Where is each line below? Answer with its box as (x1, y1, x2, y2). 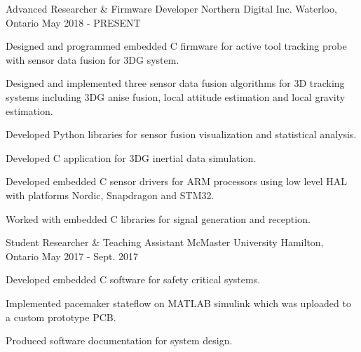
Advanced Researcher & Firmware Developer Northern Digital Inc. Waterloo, (6, 1, 337, 15)
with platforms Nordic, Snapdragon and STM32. (6, 187, 214, 202)
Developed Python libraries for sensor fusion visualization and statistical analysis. (6, 127, 357, 142)
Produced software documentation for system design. (6, 333, 233, 348)
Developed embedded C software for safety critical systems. (6, 272, 261, 287)
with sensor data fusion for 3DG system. (6, 52, 179, 67)
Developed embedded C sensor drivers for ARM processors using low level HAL (6, 174, 348, 189)
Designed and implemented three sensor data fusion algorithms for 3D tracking (6, 76, 345, 90)
